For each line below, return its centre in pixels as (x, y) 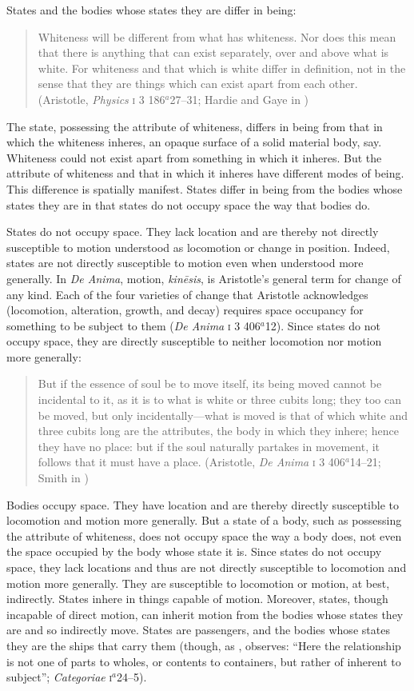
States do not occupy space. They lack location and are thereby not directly (193, 232)
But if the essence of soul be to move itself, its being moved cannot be (210, 383)
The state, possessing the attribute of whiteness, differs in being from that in (195, 126)
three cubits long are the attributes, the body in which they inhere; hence (218, 431)
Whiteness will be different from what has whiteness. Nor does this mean (217, 36)
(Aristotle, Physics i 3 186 (102, 99)
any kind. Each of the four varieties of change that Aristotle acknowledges (187, 294)
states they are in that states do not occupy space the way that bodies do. (189, 204)
